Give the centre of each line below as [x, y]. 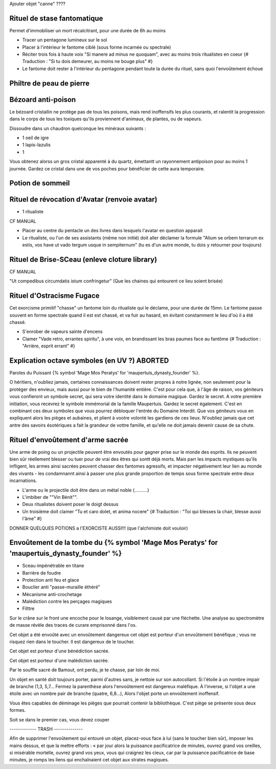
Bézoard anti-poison [43, 100]
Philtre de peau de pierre [49, 83]
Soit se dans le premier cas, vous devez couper [60, 719]
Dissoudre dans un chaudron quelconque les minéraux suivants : [78, 128]
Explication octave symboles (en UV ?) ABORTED [89, 360]
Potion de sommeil [40, 183]
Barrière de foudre [42, 573]
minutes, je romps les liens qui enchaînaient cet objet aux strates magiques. [89, 760]
